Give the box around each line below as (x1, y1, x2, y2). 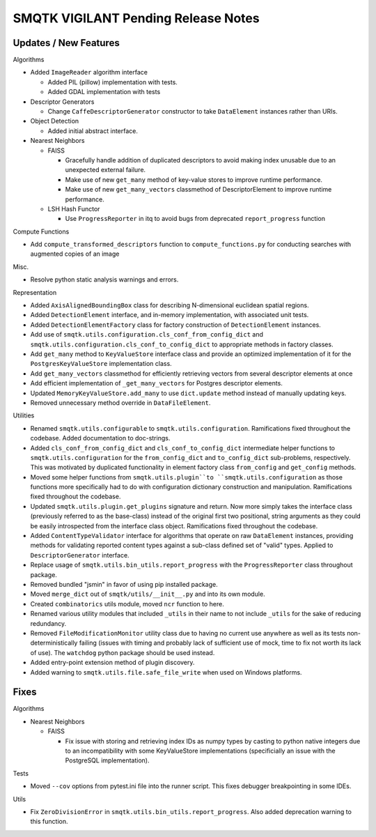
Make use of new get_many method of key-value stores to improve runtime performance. (65, 175, 323, 184)
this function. (30, 817, 68, 826)
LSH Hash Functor (47, 204, 100, 213)
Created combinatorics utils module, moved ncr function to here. (30, 599, 224, 608)
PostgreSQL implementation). (65, 756, 150, 765)
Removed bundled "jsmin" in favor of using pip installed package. (30, 580, 219, 588)
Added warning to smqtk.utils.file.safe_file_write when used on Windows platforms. (30, 668, 302, 676)
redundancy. (30, 619, 67, 627)
